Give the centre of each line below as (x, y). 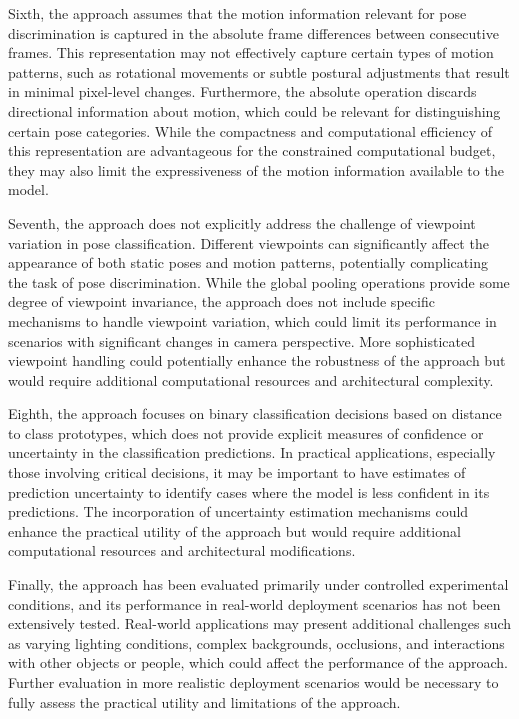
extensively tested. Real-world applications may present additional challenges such (260, 623)
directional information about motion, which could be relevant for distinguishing (254, 110)
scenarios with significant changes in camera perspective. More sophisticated (241, 340)
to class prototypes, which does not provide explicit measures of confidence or (246, 432)
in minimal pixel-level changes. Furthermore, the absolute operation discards (242, 91)
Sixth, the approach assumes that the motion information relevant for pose (237, 13)
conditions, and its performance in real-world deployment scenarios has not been (254, 603)
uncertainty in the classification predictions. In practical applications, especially (252, 452)
